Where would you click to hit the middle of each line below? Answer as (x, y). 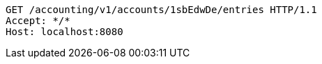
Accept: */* (38, 21)
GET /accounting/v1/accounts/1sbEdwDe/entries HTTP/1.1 (161, 10)
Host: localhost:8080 (64, 32)
